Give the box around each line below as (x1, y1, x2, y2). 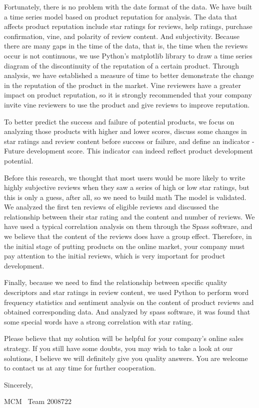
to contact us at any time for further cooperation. (4, 362, 156, 373)
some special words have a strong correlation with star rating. (4, 316, 193, 326)
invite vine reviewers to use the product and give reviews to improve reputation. (4, 99, 250, 109)
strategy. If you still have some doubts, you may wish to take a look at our (4, 343, 233, 353)
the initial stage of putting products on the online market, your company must (4, 240, 245, 251)
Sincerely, (4, 379, 33, 389)
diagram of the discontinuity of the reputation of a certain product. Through (4, 60, 239, 70)
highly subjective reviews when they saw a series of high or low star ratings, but (4, 182, 249, 192)
